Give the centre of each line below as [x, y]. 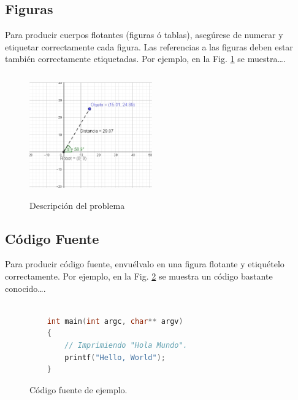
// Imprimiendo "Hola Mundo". [126, 345]
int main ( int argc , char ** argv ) [115, 321]
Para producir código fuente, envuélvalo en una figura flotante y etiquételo [145, 264]
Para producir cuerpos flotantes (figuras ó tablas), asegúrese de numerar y [144, 35]
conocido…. [25, 288]
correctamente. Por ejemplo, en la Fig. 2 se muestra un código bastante [139, 276]
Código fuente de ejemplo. [78, 389]
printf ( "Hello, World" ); [115, 357]
